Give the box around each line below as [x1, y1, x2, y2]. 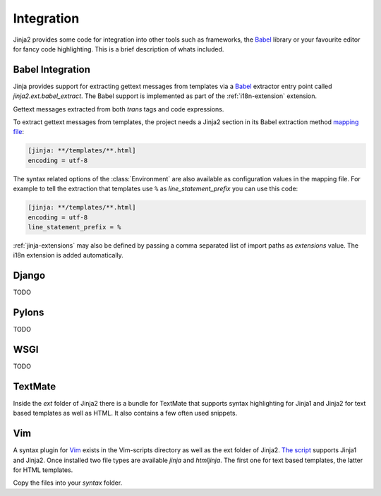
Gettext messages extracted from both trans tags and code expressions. [13, 104, 224, 113]
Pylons [13, 307, 44, 319]
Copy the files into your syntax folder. [13, 478, 123, 487]
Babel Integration [13, 63, 91, 75]
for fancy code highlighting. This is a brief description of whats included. [13, 44, 224, 53]
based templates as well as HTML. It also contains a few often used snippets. [13, 409, 238, 418]
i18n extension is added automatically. [13, 251, 123, 260]
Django [13, 270, 46, 282]
